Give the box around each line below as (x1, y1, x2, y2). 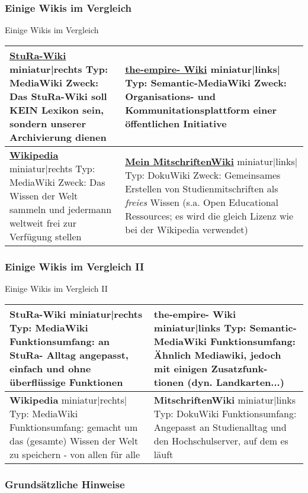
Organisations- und (125, 89, 216, 103)
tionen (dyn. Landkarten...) (153, 375, 284, 389)
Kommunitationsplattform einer (125, 102, 277, 117)
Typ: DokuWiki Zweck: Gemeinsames (125, 168, 281, 182)
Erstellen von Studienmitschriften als (125, 182, 278, 196)
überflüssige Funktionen (9, 375, 123, 389)
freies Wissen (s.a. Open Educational (125, 195, 278, 210)
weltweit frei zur (9, 215, 76, 230)
